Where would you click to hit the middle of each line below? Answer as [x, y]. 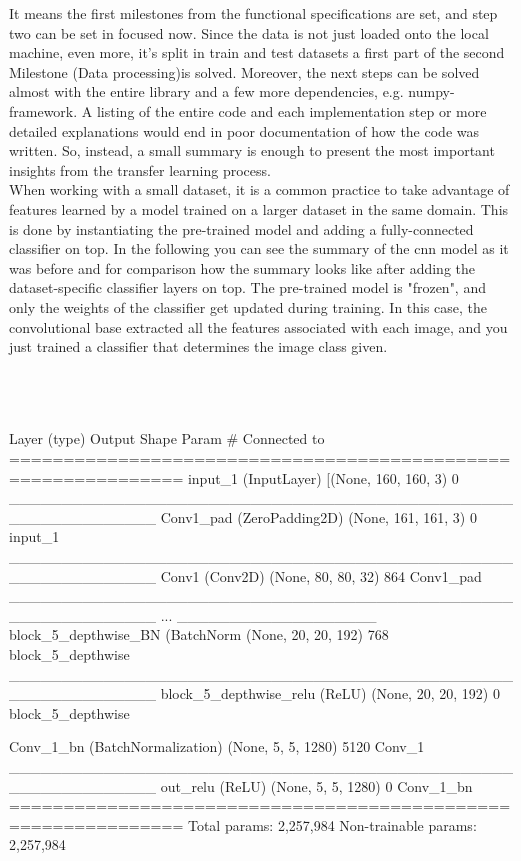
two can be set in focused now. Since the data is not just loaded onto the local [249, 32]
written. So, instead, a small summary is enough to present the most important [252, 150]
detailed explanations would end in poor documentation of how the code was [244, 130]
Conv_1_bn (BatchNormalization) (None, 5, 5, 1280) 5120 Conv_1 [217, 746]
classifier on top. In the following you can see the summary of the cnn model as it [259, 248]
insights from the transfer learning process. [140, 169]
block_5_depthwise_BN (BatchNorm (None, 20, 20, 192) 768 [199, 634]
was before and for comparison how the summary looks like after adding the [242, 267]
